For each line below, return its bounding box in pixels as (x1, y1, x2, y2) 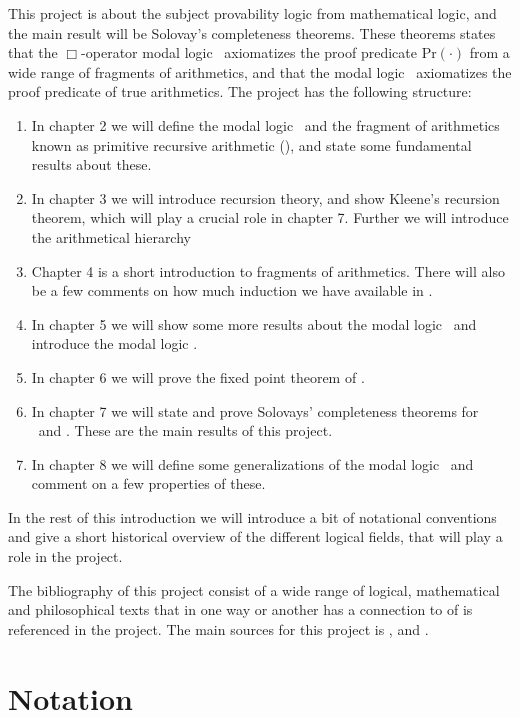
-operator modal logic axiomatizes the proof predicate (81, 42, 417, 63)
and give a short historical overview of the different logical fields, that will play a (8, 526, 503, 547)
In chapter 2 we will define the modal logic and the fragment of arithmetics (31, 114, 500, 135)
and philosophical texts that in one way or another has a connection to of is (8, 599, 473, 620)
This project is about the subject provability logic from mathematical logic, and (8, 3, 497, 23)
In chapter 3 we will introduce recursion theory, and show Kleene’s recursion (31, 187, 500, 208)
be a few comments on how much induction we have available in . (31, 280, 433, 301)
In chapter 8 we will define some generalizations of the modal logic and (31, 453, 474, 474)
